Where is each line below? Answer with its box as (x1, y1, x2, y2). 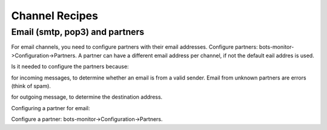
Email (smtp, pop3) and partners (11, 26, 145, 37)
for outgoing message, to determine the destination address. (11, 93, 163, 101)
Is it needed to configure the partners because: (11, 63, 130, 70)
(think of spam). (11, 82, 51, 90)
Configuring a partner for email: (11, 104, 90, 111)
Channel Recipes (11, 9, 98, 22)
